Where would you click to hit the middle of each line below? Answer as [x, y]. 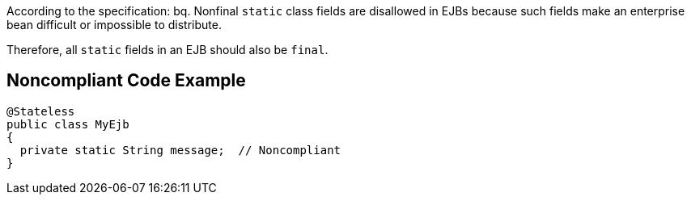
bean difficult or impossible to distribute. [114, 25]
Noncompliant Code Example [126, 81]
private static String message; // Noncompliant [180, 150]
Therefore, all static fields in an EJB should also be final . [167, 50]
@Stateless [41, 111]
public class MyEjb [68, 124]
